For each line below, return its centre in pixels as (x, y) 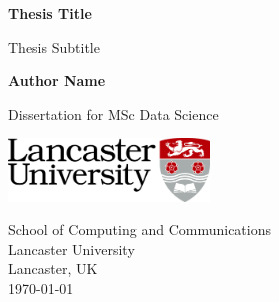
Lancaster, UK (53, 268)
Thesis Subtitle (54, 46)
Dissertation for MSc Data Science (113, 113)
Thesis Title (50, 13)
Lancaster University (71, 248)
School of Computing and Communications (139, 229)
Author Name (57, 80)
